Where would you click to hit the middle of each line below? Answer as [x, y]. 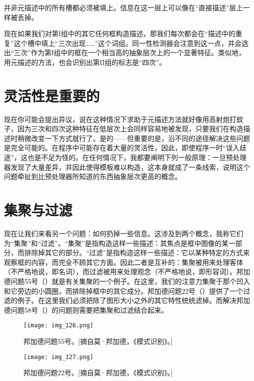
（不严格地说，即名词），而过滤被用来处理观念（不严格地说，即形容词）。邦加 [127, 271]
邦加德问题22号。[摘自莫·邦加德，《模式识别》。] [98, 372]
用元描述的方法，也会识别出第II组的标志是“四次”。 [85, 62]
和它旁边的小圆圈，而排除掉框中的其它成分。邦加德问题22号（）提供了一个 [124, 291]
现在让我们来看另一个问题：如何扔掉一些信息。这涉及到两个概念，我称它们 [124, 233]
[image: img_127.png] [59, 357]
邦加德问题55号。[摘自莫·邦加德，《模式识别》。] [98, 341]
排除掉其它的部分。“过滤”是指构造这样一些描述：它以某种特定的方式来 [137, 252]
